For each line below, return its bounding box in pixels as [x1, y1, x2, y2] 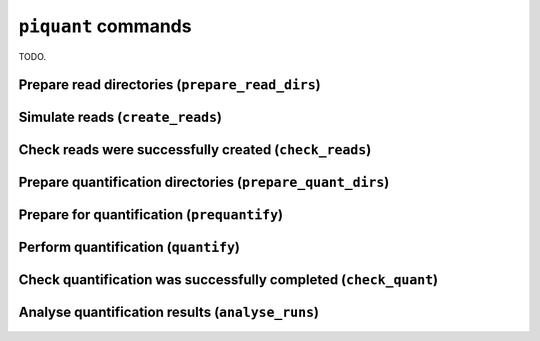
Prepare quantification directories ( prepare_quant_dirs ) [18, 174, 390, 191]
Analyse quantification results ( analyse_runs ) [18, 304, 320, 321]
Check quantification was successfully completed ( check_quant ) [18, 271, 439, 289]
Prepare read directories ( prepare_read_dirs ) [18, 76, 322, 94]
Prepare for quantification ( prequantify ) [18, 206, 284, 224]
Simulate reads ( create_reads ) [18, 109, 223, 126]
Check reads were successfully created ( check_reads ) [18, 141, 372, 159]
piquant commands [18, 15, 192, 37]
